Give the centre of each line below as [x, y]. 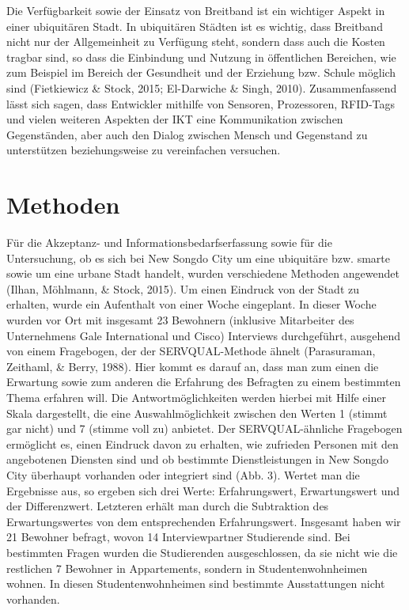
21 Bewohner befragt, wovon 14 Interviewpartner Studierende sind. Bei [178, 537]
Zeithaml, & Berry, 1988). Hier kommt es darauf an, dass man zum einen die [193, 366]
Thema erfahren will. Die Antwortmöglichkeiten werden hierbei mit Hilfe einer [196, 397]
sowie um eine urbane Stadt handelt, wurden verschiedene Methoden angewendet [203, 273]
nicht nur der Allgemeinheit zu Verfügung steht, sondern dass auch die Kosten [196, 42]
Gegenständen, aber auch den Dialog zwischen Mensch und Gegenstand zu [187, 134]
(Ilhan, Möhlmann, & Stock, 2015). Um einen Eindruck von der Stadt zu [183, 288]
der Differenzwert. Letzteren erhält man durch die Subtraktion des [168, 506]
